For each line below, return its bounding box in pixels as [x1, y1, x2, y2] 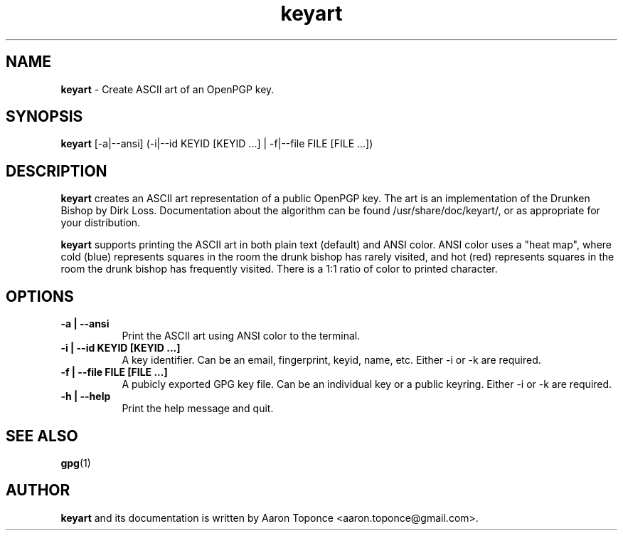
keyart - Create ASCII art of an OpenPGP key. [60, 83, 275, 95]
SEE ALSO [6, 426, 78, 445]
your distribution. [60, 216, 141, 229]
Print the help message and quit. [122, 402, 274, 415]
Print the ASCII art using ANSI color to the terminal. [122, 330, 361, 342]
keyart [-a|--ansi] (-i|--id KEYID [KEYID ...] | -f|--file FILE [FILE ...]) [60, 137, 373, 150]
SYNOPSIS [6, 107, 83, 126]
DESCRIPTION [6, 162, 107, 180]
